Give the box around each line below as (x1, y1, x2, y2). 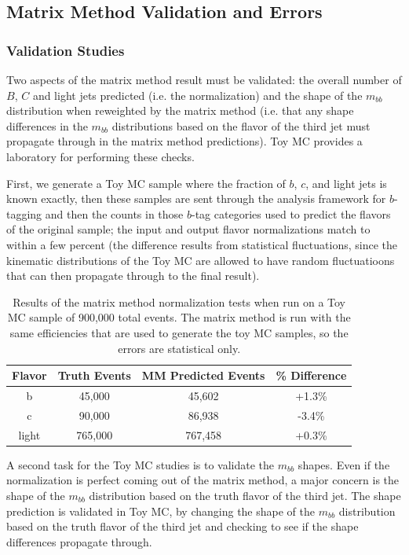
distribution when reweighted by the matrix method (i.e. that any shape (6, 102, 354, 119)
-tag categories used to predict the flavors (192, 205, 391, 222)
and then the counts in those (45, 205, 184, 222)
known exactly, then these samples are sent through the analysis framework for (6, 190, 386, 207)
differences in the (6, 117, 88, 134)
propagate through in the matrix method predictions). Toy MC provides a (6, 133, 363, 149)
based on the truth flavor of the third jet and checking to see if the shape (6, 518, 359, 535)
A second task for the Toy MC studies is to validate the (6, 456, 275, 472)
